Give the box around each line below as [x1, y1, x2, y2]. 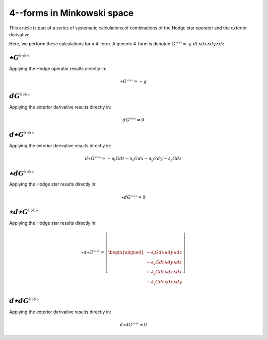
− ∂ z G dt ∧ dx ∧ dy [146, 279, 182, 286]
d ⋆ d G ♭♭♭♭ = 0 [120, 321, 147, 328]
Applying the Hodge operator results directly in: [9, 66, 107, 72]
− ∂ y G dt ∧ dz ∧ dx [146, 269, 182, 276]
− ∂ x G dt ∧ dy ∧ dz [146, 259, 182, 266]
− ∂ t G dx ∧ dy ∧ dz [146, 249, 182, 256]
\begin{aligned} [108, 249, 144, 255]
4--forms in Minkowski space [9, 7, 134, 18]
